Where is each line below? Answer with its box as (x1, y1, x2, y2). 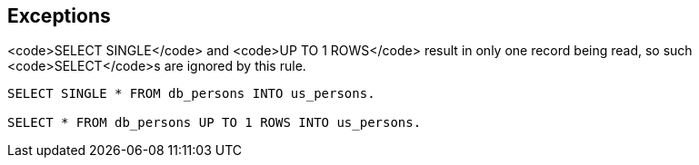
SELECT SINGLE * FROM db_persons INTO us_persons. (7, 86, 375, 102)
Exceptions (7, 5, 111, 27)
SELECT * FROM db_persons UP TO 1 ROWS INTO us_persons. (7, 115, 422, 131)
